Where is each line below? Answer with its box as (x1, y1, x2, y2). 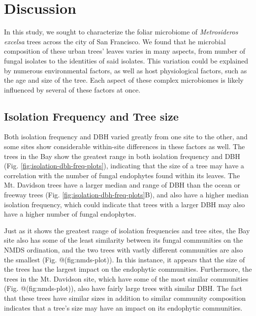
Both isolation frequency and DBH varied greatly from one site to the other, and (4, 131, 248, 142)
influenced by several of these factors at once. (4, 84, 141, 95)
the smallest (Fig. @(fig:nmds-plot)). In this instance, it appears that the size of (4, 254, 245, 264)
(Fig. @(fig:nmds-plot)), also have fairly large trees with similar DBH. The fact (4, 283, 243, 293)
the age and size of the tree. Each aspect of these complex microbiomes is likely (4, 75, 244, 85)
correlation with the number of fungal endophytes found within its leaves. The (4, 170, 240, 180)
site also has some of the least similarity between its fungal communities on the (4, 235, 243, 245)
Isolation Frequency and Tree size (4, 108, 179, 124)
